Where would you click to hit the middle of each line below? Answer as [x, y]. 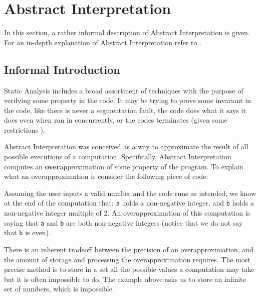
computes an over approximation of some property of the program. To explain [124, 166]
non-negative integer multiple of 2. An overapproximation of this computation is [127, 213]
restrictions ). [25, 129]
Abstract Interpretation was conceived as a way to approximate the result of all [126, 146]
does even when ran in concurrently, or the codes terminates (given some [116, 120]
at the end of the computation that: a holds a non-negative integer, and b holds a [129, 203]
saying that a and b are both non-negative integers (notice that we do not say [123, 222]
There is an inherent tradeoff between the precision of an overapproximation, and [129, 250]
